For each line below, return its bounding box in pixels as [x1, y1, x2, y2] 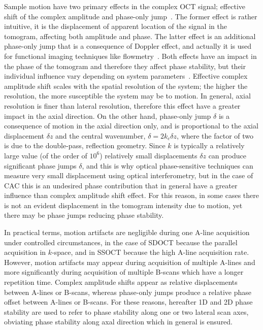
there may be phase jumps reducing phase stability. [4, 210, 164, 220]
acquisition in [4, 247, 46, 257]
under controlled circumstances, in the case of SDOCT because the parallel [4, 237, 238, 247]
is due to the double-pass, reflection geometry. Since [4, 140, 166, 151]
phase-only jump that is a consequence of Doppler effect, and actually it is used [4, 41, 252, 51]
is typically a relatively [174, 140, 245, 151]
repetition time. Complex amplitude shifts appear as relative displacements [4, 277, 238, 287]
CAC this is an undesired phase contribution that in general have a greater [4, 180, 238, 190]
